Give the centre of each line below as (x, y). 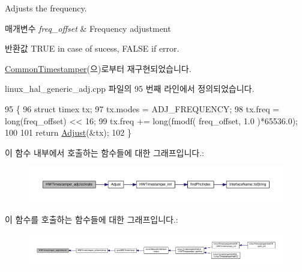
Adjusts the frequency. (46, 8)
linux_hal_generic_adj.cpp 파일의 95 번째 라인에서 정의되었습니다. (130, 89)
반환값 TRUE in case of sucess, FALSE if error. (92, 48)
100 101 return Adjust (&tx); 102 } (68, 132)
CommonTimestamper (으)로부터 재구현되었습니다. (98, 68)
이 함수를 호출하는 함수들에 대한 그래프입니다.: (92, 219)
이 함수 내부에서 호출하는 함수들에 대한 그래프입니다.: (104, 152)
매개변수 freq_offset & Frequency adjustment (88, 28)
